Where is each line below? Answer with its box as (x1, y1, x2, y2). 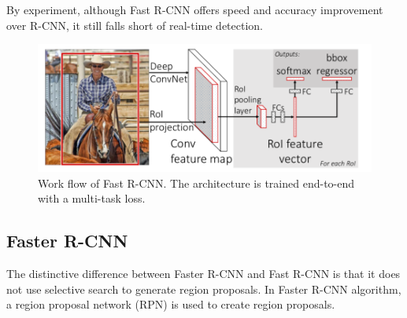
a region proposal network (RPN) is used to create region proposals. (6, 296, 335, 313)
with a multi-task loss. (38, 190, 146, 207)
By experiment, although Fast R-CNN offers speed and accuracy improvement (6, 2, 383, 17)
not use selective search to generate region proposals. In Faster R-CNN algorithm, (6, 280, 401, 297)
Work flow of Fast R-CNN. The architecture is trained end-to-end (38, 174, 355, 191)
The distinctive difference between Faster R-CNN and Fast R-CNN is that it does (6, 265, 401, 282)
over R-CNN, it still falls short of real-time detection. (6, 16, 264, 33)
